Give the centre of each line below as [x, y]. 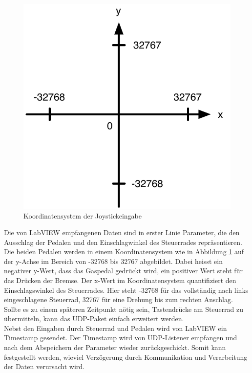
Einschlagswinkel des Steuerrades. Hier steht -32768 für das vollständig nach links [126, 290]
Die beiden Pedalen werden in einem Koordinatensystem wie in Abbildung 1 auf [124, 252]
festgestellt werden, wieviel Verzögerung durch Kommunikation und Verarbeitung [126, 357]
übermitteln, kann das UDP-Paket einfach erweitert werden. [94, 318]
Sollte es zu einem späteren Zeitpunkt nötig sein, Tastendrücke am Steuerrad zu [124, 309]
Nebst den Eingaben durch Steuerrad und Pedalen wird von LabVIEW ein [115, 328]
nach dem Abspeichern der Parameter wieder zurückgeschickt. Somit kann [115, 347]
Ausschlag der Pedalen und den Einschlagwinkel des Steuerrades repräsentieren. [123, 242]
